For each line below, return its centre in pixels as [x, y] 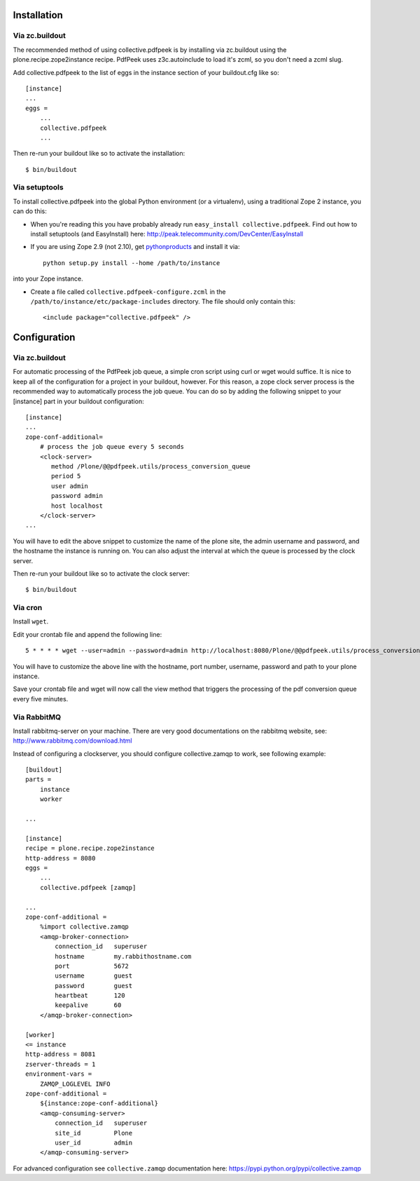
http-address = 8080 [61, 858]
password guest [94, 986]
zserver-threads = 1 [61, 1064]
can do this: [30, 211]
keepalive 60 [88, 1005]
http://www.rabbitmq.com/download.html [72, 741]
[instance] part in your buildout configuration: [78, 401]
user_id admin [94, 1142]
